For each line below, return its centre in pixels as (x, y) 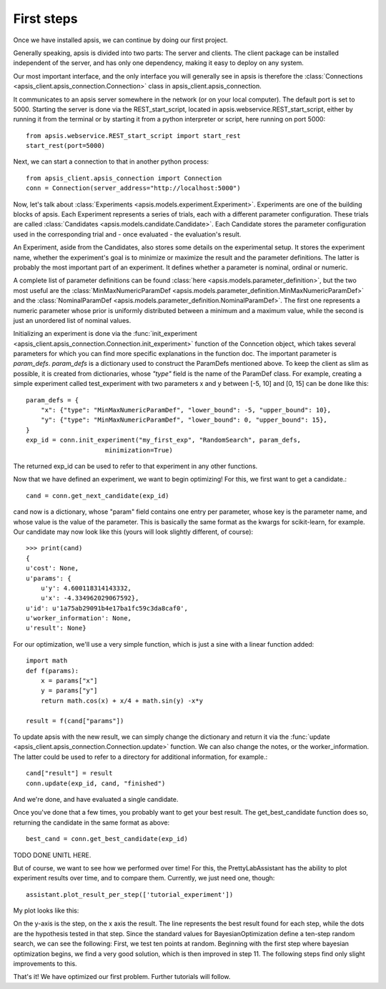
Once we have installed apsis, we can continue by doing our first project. (120, 40)
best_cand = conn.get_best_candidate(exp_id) (107, 839)
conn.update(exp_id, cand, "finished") (96, 783)
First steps (45, 19)
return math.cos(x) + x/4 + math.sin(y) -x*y (122, 701)
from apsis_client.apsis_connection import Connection (124, 178)
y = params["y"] (69, 691)
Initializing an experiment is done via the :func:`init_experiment (105, 334)
